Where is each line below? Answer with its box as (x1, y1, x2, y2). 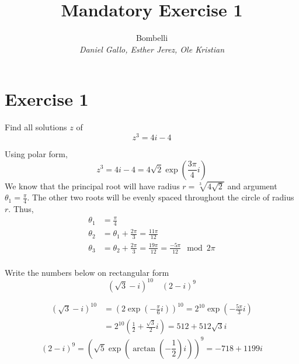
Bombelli (135, 32, 168, 44)
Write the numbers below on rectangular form (5, 266, 169, 278)
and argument (227, 179, 277, 192)
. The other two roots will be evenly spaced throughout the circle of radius (27, 191, 294, 203)
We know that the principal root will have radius (5, 179, 180, 192)
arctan (133, 344, 156, 353)
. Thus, (8, 202, 34, 214)
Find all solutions (5, 121, 67, 133)
